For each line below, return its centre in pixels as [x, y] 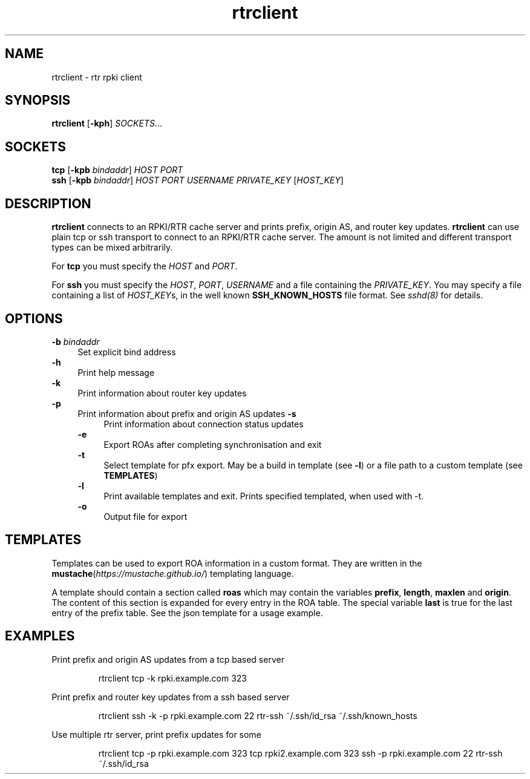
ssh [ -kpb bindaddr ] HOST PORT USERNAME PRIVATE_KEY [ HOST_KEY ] [198, 180]
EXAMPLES [40, 636]
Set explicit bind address [127, 352]
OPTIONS [34, 318]
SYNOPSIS [38, 100]
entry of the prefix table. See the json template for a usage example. [187, 613]
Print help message [116, 372]
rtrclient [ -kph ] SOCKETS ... [107, 123]
